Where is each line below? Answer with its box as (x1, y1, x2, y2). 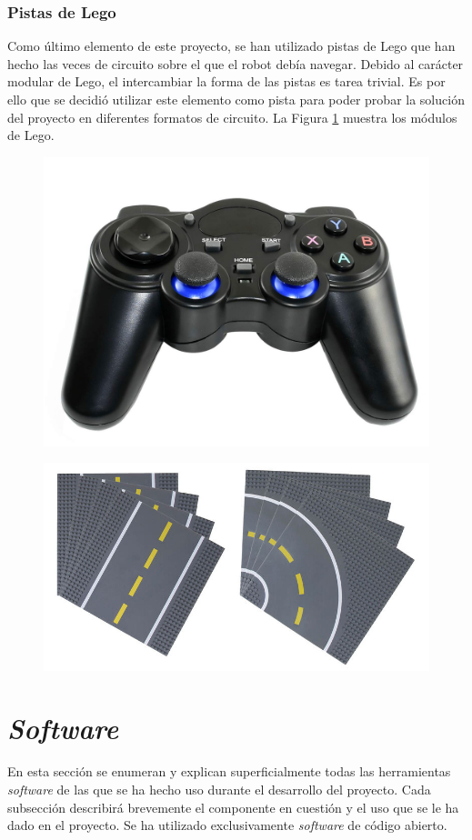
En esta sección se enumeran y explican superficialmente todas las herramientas (7, 762, 451, 781)
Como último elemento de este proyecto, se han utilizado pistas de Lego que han (7, 36, 456, 55)
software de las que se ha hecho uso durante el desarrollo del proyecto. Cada (7, 779, 431, 798)
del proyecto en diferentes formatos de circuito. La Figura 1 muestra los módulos (7, 107, 457, 126)
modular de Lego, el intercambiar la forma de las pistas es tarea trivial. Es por (7, 72, 446, 91)
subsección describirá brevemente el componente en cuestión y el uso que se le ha (7, 797, 459, 816)
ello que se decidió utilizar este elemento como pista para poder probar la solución (7, 90, 465, 108)
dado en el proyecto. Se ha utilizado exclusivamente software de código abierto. (7, 815, 447, 835)
